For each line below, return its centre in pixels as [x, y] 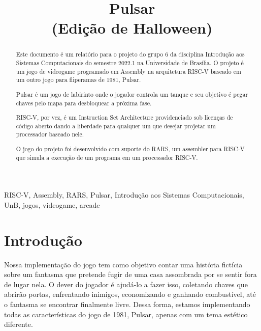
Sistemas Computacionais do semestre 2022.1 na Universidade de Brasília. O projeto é [130, 63]
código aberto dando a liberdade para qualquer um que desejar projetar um [116, 126]
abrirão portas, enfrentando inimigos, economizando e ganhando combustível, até [130, 294]
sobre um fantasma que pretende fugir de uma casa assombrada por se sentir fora [130, 274]
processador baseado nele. [50, 134]
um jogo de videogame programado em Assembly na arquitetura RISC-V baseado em [128, 71]
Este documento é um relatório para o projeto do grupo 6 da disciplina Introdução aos [130, 54]
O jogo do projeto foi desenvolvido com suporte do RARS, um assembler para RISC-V [130, 148]
